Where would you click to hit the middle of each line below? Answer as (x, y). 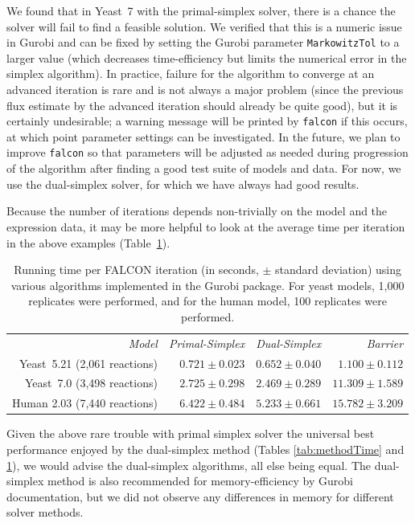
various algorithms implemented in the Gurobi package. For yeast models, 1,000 (207, 285)
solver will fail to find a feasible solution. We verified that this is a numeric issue (204, 26)
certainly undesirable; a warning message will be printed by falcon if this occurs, (207, 121)
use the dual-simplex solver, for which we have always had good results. (183, 184)
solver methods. (45, 512)
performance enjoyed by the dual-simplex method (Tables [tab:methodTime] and (205, 449)
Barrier (385, 343)
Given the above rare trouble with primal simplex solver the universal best (191, 433)
